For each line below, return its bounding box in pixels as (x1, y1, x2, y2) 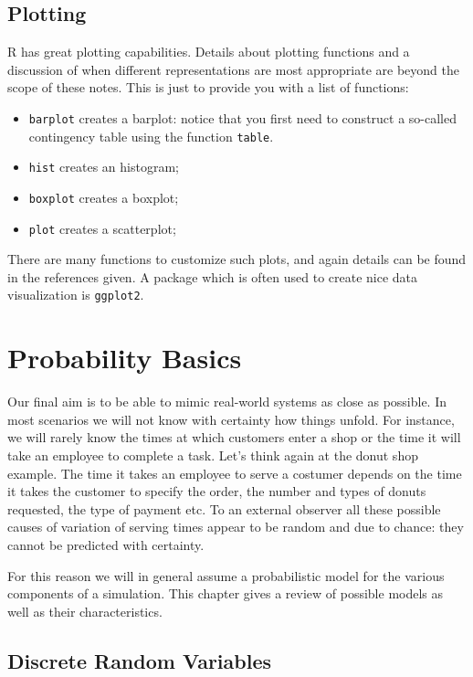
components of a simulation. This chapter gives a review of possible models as (7, 584, 444, 603)
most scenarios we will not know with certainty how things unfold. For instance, (7, 409, 455, 428)
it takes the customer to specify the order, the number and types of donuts (7, 481, 426, 501)
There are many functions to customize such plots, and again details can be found (7, 249, 467, 269)
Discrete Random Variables (7, 646, 272, 674)
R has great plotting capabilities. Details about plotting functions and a (7, 42, 410, 61)
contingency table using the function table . (28, 126, 274, 145)
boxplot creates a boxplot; (28, 187, 179, 206)
